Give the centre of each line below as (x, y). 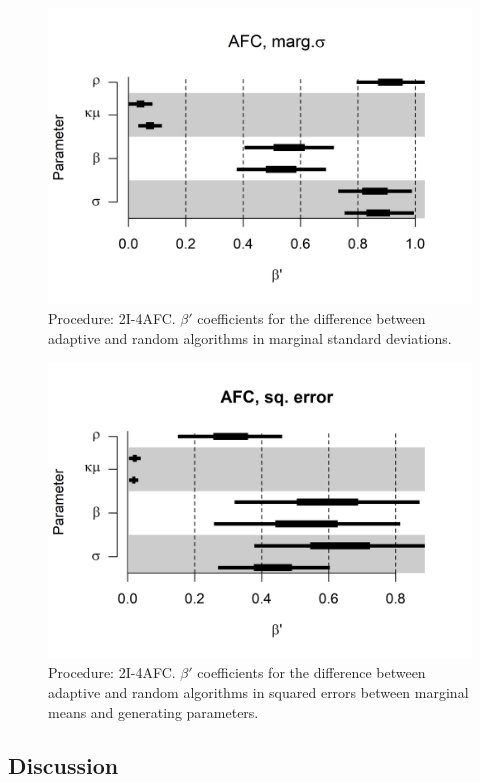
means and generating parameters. (153, 711)
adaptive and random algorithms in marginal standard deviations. (250, 337)
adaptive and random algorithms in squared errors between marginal (258, 691)
